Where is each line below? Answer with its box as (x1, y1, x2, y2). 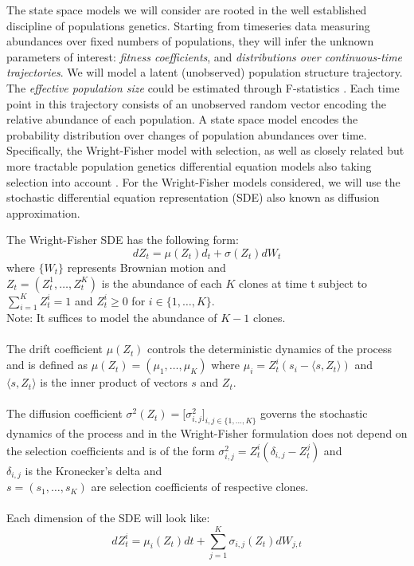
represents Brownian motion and (67, 258, 226, 275)
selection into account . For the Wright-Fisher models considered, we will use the (6, 173, 400, 190)
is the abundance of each (101, 274, 222, 291)
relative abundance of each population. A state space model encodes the (6, 111, 358, 128)
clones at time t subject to (238, 274, 368, 291)
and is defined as (6, 356, 88, 373)
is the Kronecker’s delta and (25, 462, 162, 478)
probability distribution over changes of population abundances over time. (6, 126, 367, 143)
